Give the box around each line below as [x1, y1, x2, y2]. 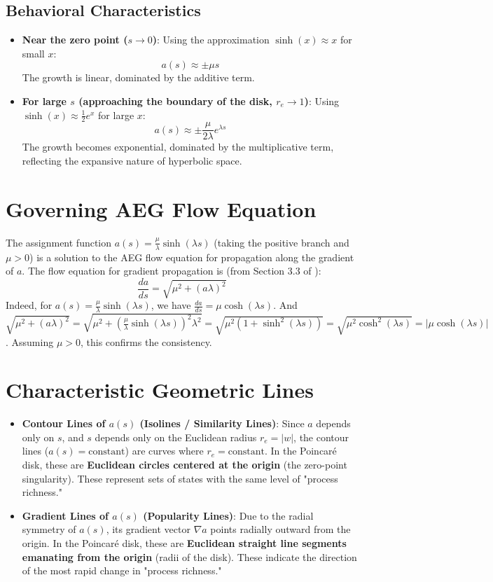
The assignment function [6, 235, 112, 249]
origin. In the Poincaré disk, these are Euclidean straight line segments [22, 536, 347, 550]
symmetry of [22, 522, 76, 536]
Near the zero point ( [22, 32, 128, 47]
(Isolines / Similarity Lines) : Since [139, 416, 305, 431]
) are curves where [125, 443, 204, 458]
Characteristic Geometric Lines [6, 375, 314, 404]
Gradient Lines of [22, 508, 109, 522]
